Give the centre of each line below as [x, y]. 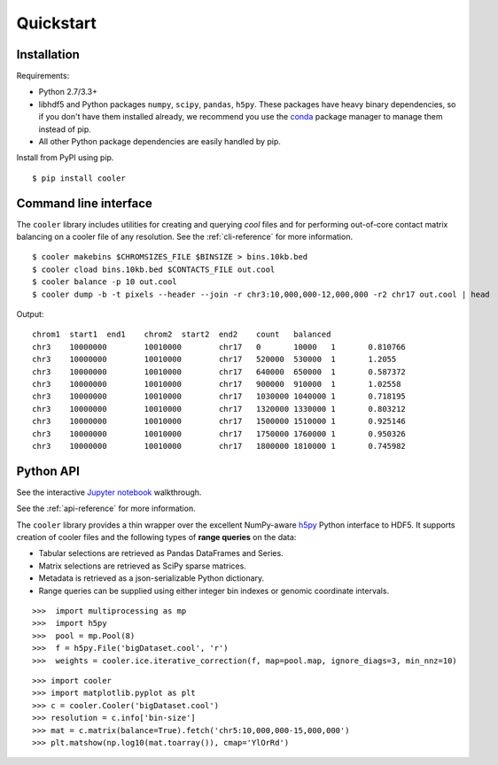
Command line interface [84, 203]
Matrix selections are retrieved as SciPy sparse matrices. [143, 566]
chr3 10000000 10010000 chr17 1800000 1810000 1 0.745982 [219, 446]
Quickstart [57, 23]
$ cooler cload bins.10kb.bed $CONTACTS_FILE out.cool [154, 269]
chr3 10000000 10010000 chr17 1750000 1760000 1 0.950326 [219, 433]
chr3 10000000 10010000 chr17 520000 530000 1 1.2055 [214, 359]
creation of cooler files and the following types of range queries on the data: [156, 537]
